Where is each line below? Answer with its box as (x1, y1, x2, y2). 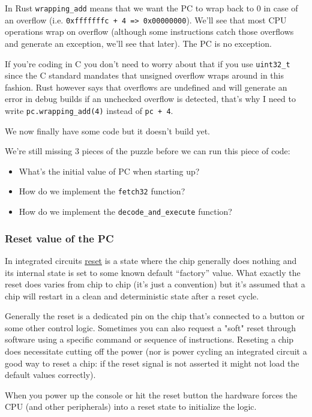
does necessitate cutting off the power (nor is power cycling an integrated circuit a (5, 345, 307, 358)
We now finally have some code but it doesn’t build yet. (5, 124, 210, 137)
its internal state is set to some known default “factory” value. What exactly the (5, 266, 301, 278)
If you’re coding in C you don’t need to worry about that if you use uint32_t (5, 57, 290, 70)
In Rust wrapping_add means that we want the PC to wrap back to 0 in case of (5, 2, 298, 14)
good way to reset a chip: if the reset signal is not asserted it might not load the (5, 356, 299, 369)
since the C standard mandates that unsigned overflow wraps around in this (5, 69, 284, 82)
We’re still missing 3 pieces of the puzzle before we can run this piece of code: (5, 145, 290, 157)
